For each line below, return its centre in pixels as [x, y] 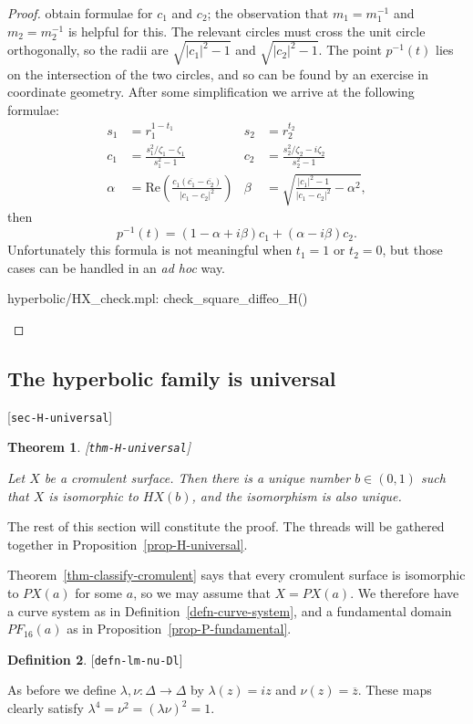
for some [99, 593]
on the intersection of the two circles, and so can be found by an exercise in [218, 73]
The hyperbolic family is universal [172, 378]
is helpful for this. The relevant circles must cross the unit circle [247, 31]
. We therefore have [405, 593]
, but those [412, 250]
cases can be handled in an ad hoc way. [117, 267]
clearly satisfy [46, 708]
